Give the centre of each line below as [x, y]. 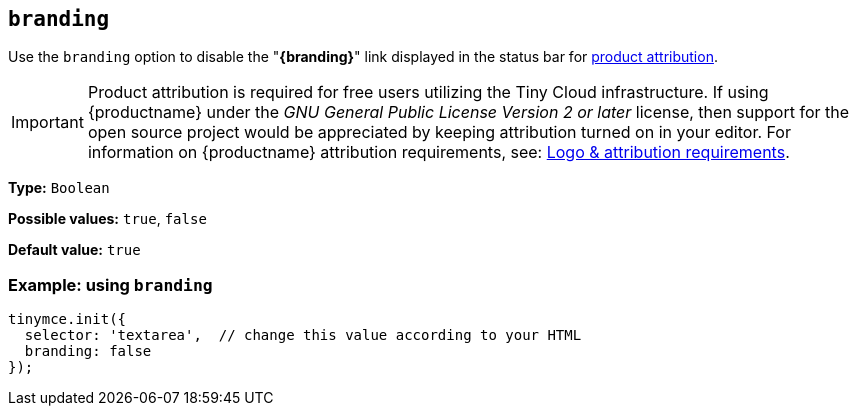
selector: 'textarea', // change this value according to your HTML [303, 335]
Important [47, 122]
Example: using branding [110, 284]
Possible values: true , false [107, 219]
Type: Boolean [59, 188]
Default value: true [74, 250]
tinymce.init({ [67, 319]
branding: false [88, 351]
